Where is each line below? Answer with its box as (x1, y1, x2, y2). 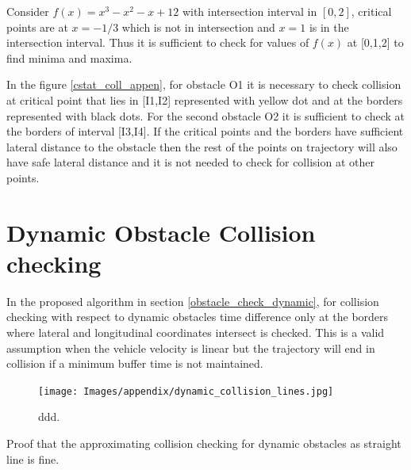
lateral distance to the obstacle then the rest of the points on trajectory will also (6, 138, 398, 155)
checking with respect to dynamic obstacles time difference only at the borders (6, 308, 389, 325)
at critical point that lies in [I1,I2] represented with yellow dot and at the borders (6, 91, 403, 108)
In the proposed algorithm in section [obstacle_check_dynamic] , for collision (6, 292, 379, 309)
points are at (6, 18, 68, 35)
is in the (309, 18, 349, 35)
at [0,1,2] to (347, 34, 404, 51)
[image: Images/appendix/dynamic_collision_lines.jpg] (38, 385, 334, 397)
